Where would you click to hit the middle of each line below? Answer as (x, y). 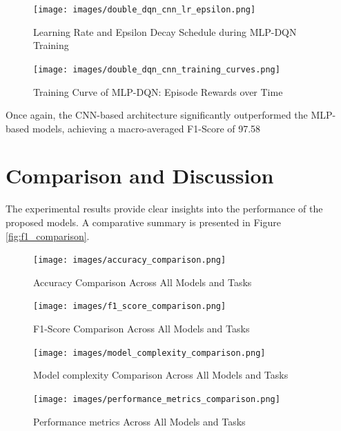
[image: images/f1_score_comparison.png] (130, 307)
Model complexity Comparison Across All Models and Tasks (161, 375)
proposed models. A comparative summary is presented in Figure (143, 222)
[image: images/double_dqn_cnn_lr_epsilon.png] (145, 10)
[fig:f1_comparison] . (48, 235)
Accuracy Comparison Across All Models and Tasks (143, 282)
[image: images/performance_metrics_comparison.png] (157, 399)
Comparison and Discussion (140, 176)
